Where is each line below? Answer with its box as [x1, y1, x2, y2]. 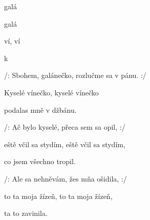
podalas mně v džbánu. [4, 104, 77, 115]
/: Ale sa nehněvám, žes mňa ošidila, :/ [4, 173, 127, 184]
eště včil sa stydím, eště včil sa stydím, [4, 138, 125, 149]
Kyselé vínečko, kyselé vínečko [4, 87, 99, 97]
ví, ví [4, 35, 20, 46]
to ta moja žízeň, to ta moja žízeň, [4, 190, 113, 201]
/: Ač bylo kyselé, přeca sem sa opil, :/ [4, 122, 125, 132]
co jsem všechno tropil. [4, 156, 76, 167]
